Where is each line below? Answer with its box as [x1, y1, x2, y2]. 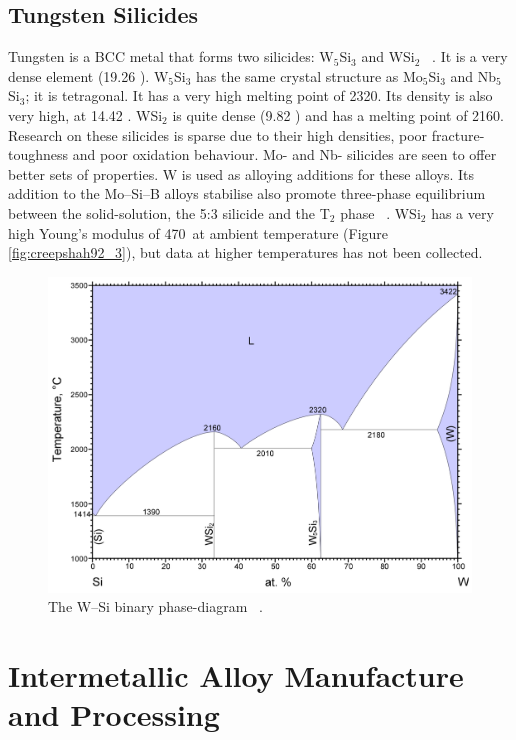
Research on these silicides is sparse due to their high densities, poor [8, 124, 428, 145]
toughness [8, 144, 69, 165]
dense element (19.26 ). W [8, 65, 169, 86]
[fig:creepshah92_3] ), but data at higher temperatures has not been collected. [8, 242, 483, 263]
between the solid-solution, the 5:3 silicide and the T [8, 202, 330, 223]
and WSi [361, 46, 415, 67]
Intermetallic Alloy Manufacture [8, 654, 464, 695]
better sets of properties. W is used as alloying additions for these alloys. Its [8, 163, 475, 184]
